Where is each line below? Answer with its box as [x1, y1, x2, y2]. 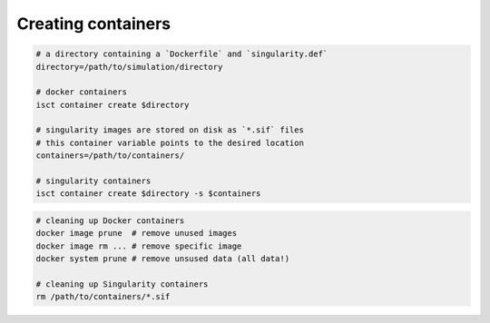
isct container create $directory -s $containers [35, 189, 261, 199]
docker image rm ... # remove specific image [35, 240, 242, 251]
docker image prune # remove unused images [35, 228, 238, 239]
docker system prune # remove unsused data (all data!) [35, 254, 290, 264]
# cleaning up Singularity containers [35, 279, 209, 289]
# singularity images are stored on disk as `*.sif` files [35, 125, 304, 135]
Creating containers [16, 14, 171, 34]
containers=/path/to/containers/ [35, 151, 185, 161]
